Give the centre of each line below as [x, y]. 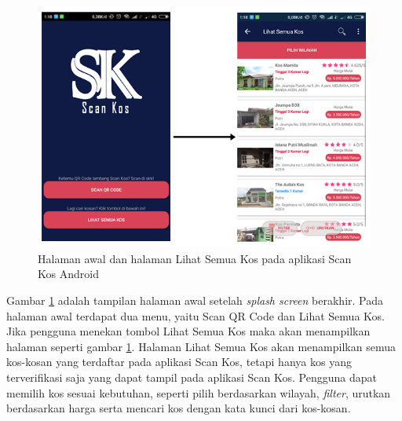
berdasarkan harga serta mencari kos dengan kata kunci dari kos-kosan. [179, 408]
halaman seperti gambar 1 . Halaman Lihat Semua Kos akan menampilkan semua [201, 346]
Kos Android [68, 274]
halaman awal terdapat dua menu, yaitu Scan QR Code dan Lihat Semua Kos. [196, 315]
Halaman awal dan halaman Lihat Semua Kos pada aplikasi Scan [195, 258]
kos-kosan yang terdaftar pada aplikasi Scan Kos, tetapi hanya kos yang [179, 362]
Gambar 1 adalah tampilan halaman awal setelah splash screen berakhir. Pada [195, 300]
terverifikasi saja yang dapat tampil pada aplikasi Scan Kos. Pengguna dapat [192, 377]
